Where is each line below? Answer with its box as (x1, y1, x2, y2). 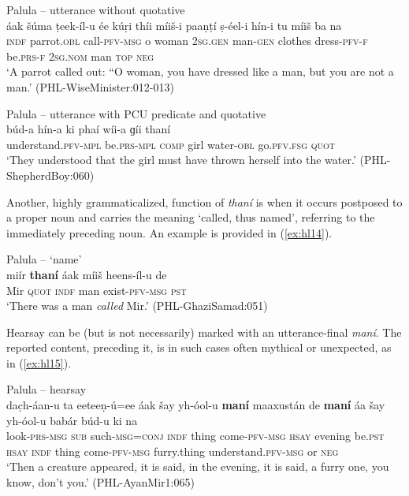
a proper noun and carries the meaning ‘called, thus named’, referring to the (6, 209, 375, 226)
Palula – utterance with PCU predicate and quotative (6, 105, 266, 121)
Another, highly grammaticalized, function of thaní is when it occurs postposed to (6, 193, 403, 210)
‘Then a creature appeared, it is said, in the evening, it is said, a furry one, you (6, 458, 389, 475)
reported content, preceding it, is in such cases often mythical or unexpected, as (6, 339, 392, 356)
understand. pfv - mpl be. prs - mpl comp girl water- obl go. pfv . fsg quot (6, 136, 335, 152)
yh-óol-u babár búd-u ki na (6, 412, 138, 428)
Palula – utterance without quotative (6, 2, 185, 17)
